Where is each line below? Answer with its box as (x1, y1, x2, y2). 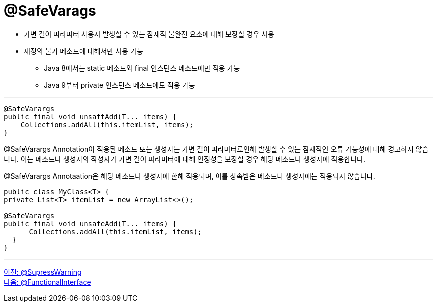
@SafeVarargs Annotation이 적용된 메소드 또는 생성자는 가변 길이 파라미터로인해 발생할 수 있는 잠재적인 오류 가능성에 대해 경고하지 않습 (4, 144, 429, 153)
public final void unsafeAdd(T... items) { (4, 219, 177, 228)
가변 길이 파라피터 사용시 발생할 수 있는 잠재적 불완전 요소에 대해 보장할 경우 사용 (24, 29, 274, 38)
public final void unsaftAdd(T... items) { (4, 112, 177, 121)
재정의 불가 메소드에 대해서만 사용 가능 (24, 46, 143, 55)
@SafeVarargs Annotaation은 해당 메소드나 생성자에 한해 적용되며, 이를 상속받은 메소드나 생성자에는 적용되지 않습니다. (4, 171, 375, 180)
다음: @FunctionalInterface (4, 277, 91, 286)
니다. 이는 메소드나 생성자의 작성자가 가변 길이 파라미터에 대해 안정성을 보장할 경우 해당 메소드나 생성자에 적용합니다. (4, 154, 366, 163)
